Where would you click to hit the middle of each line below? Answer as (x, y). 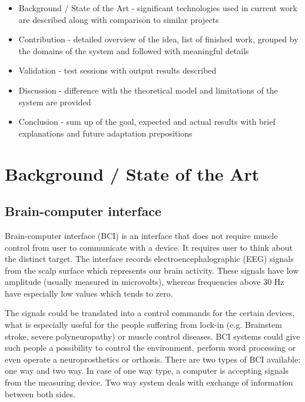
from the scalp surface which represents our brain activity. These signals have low (152, 270)
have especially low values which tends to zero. (89, 293)
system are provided (55, 102)
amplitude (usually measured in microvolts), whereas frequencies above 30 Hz (145, 282)
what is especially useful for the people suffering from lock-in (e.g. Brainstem (143, 325)
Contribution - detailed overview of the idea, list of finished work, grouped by (158, 39)
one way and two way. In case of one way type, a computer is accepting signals (147, 371)
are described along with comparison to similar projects (119, 19)
